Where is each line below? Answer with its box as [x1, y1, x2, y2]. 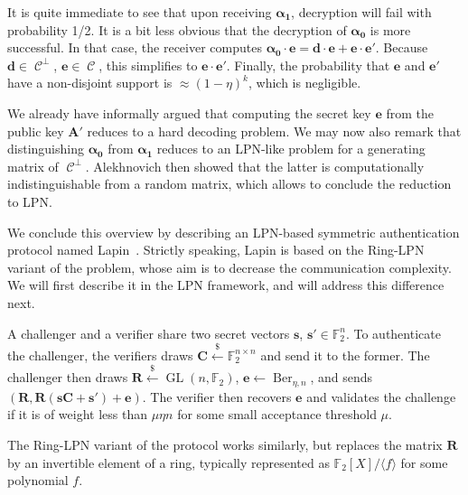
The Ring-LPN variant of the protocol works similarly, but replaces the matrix [7, 434, 443, 453]
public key [7, 121, 64, 140]
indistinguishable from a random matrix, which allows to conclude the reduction [7, 174, 452, 193]
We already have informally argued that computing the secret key [7, 103, 371, 122]
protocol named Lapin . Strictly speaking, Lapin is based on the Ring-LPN [7, 240, 425, 259]
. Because [375, 38, 428, 57]
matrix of [7, 156, 59, 175]
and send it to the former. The [260, 345, 430, 364]
